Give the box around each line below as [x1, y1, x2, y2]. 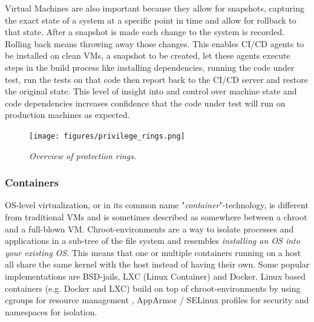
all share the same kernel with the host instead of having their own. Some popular [5, 258, 310, 271]
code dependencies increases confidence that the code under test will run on [5, 96, 286, 109]
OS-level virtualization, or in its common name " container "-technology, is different [5, 199, 309, 211]
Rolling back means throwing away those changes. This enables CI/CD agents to [5, 37, 304, 50]
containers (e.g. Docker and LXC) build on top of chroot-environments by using [5, 281, 301, 294]
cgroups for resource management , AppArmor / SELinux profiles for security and [5, 294, 309, 306]
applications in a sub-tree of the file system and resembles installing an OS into [5, 234, 300, 247]
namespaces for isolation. [5, 305, 97, 318]
